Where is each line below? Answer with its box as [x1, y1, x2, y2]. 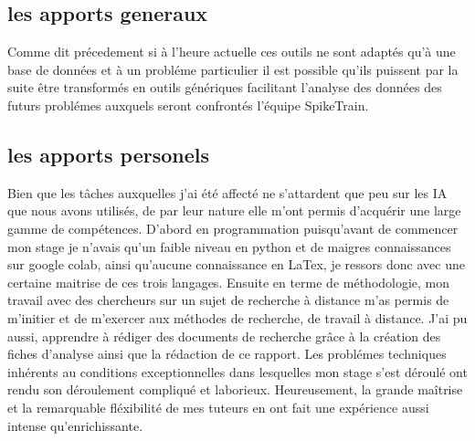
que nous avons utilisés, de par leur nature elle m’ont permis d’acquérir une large [7, 201, 461, 220]
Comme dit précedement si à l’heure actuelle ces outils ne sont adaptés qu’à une [7, 42, 456, 61]
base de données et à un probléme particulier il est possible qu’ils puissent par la [7, 59, 459, 79]
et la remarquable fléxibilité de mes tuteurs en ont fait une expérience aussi [7, 397, 429, 416]
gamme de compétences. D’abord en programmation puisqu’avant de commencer [7, 218, 459, 237]
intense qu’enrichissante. [7, 415, 143, 435]
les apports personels [7, 140, 210, 168]
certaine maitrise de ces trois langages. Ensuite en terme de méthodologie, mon [7, 272, 450, 291]
